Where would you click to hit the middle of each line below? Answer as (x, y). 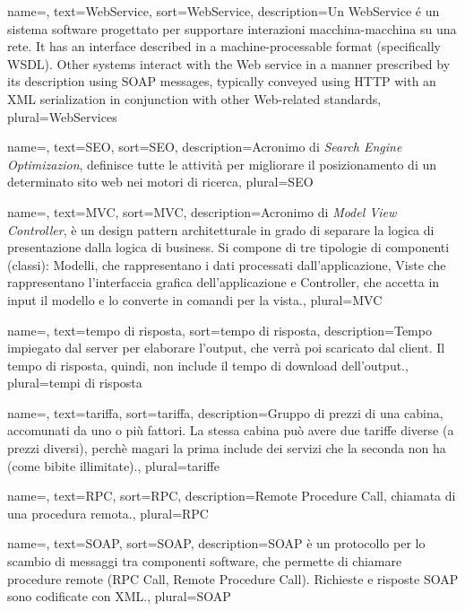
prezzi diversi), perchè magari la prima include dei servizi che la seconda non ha (227, 448)
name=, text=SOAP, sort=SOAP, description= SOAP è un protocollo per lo (216, 543)
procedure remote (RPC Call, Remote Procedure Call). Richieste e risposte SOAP (233, 578)
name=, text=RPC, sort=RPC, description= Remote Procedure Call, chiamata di (232, 496)
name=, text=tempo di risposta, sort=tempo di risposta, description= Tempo (220, 330)
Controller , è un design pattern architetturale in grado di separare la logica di (221, 229)
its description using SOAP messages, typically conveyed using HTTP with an (222, 81)
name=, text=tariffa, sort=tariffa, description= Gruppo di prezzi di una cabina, (225, 412)
